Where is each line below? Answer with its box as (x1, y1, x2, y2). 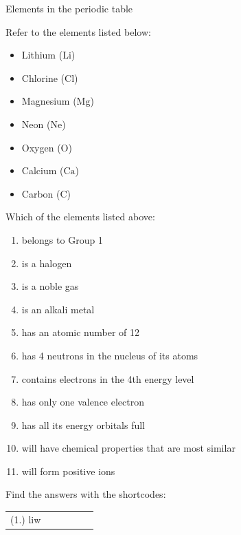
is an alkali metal (21, 302, 95, 316)
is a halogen (21, 255, 72, 270)
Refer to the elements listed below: (5, 24, 151, 39)
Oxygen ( (21, 140, 61, 154)
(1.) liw (10, 512, 41, 526)
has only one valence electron (21, 395, 145, 409)
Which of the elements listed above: (5, 209, 155, 224)
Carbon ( (21, 186, 60, 200)
